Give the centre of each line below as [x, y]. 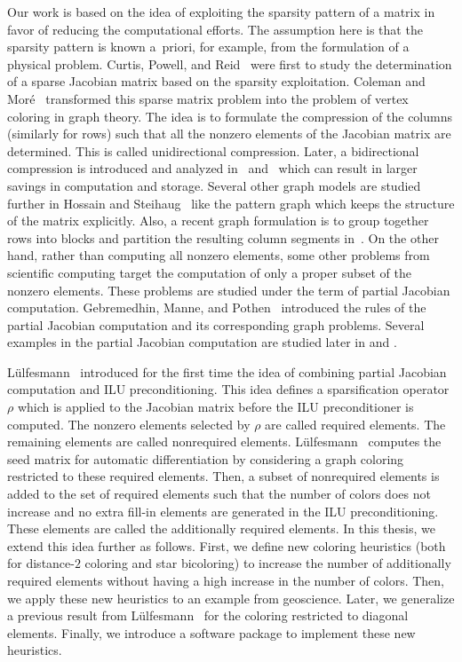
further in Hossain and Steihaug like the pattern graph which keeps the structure [231, 203]
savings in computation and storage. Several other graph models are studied [214, 185]
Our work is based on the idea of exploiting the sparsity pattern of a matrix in [221, 12]
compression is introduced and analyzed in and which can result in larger [212, 168]
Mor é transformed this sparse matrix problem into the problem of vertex [208, 98]
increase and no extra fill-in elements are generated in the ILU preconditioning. [223, 511]
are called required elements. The [355, 424]
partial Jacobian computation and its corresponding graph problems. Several [216, 324]
